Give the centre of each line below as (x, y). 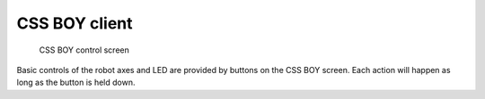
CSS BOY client (75, 23)
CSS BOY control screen (84, 50)
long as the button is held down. (76, 82)
